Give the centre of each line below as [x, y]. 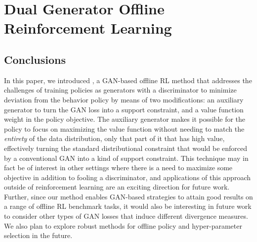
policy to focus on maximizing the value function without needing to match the [124, 128]
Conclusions [35, 59]
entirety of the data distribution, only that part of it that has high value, [114, 138]
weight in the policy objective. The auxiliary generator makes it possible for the [125, 119]
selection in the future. [38, 235]
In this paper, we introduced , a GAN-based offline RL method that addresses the [128, 80]
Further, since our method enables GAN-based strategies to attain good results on [128, 196]
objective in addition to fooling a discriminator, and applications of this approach [127, 177]
